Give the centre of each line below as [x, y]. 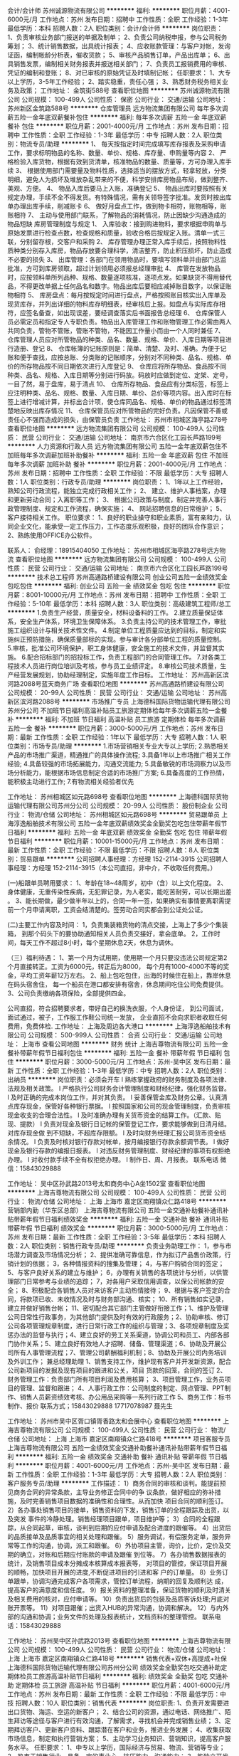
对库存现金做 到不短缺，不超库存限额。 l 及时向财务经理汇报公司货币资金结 [117, 1133]
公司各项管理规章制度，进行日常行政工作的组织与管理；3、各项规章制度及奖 [118, 1326]
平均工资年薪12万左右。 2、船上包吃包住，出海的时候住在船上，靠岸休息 [125, 975]
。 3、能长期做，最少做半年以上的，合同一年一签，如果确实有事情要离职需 [116, 901]
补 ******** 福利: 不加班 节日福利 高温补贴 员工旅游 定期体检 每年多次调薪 [117, 719]
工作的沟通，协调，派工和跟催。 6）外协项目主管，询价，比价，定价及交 [125, 1545]
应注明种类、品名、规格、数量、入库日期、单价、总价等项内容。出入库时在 [116, 393]
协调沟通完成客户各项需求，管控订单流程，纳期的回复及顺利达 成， [129, 1581]
